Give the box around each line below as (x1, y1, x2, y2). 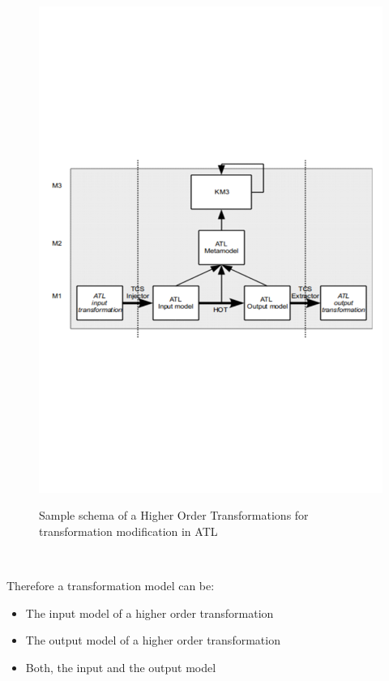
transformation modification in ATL (39, 522, 218, 539)
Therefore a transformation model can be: (6, 577, 215, 594)
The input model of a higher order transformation (25, 604, 274, 621)
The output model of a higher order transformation (25, 632, 280, 649)
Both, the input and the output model (25, 658, 216, 675)
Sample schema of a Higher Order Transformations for (39, 507, 309, 524)
